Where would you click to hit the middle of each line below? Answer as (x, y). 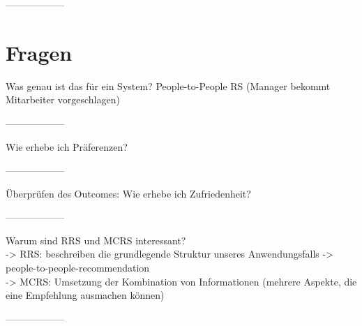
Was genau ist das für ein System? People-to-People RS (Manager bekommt (168, 86)
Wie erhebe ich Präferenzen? (67, 146)
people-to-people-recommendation (78, 268)
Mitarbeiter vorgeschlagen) (63, 99)
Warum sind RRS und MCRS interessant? (96, 240)
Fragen (39, 52)
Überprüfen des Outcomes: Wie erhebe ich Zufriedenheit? (128, 193)
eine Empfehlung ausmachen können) (85, 295)
